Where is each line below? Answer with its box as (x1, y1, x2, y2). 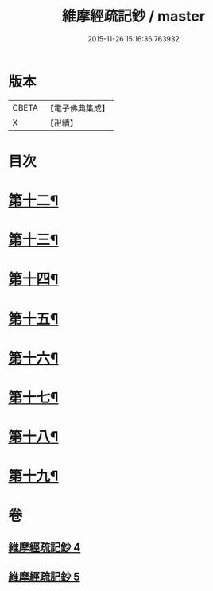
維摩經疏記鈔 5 (8, 570, 81, 584)
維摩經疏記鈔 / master (62, 7, 205, 25)
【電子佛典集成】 (45, 103, 110, 114)
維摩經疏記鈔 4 (8, 540, 81, 554)
